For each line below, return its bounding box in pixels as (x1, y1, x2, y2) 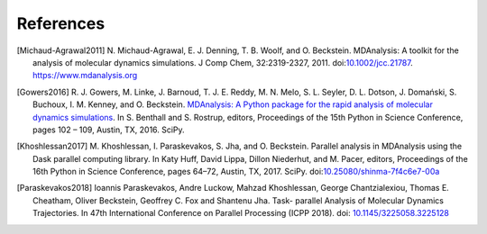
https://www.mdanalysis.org (32, 70, 138, 81)
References (16, 13, 106, 33)
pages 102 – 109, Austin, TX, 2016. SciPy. (32, 124, 185, 135)
